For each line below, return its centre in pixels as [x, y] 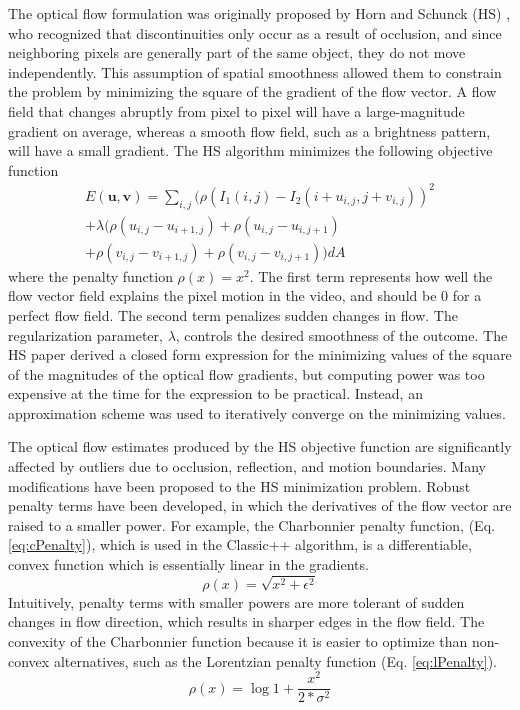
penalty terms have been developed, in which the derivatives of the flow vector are [260, 505]
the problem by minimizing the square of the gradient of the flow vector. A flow [252, 91]
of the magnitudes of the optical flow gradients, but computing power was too [246, 373]
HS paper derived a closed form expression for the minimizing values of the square [260, 354]
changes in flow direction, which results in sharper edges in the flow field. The [246, 621]
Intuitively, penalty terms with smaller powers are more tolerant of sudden [236, 601]
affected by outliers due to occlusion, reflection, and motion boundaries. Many [247, 466]
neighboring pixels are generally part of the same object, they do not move [237, 52]
